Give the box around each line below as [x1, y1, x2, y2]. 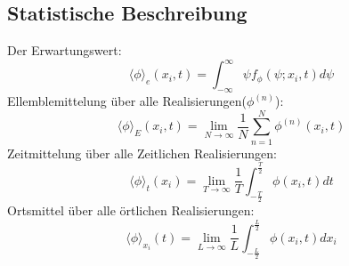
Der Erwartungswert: [7, 41, 122, 60]
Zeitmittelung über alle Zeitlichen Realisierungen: [7, 143, 277, 162]
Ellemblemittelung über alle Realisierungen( [7, 92, 247, 110]
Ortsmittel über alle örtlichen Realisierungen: [7, 200, 255, 219]
